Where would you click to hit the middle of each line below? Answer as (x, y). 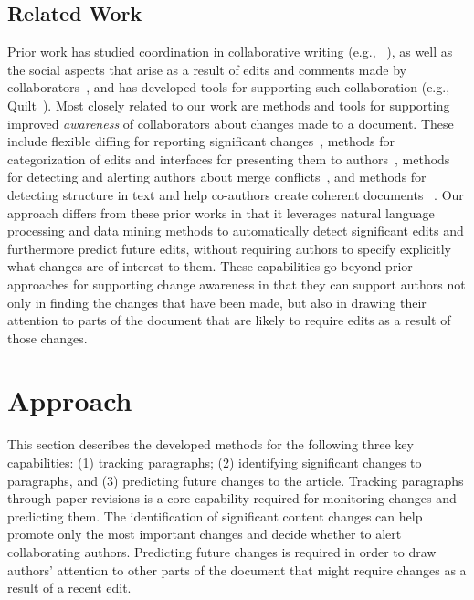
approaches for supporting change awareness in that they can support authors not (237, 284)
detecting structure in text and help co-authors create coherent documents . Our (236, 194)
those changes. (47, 337)
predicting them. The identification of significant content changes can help (215, 516)
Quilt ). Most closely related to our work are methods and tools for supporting (229, 105)
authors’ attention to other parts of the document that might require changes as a (237, 569)
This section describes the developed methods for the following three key (211, 444)
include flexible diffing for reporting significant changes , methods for (201, 141)
